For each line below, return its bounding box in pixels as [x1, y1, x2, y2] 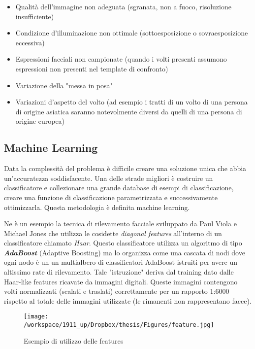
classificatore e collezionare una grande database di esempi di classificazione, [4, 182, 234, 193]
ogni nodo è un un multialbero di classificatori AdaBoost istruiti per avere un [4, 257, 238, 267]
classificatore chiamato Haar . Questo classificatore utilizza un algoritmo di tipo [4, 238, 242, 248]
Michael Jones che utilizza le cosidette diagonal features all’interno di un [4, 228, 222, 238]
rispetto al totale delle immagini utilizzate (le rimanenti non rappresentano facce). [4, 295, 252, 306]
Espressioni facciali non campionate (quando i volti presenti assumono [15, 54, 227, 64]
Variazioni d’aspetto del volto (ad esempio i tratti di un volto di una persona [15, 97, 248, 107]
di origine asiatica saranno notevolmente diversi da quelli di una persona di [15, 106, 242, 116]
